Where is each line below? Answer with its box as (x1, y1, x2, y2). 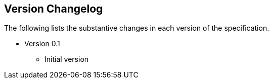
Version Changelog (4, 3, 103, 15)
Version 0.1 (24, 39, 60, 48)
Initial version (44, 55, 89, 64)
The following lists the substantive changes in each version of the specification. (4, 24, 269, 33)
